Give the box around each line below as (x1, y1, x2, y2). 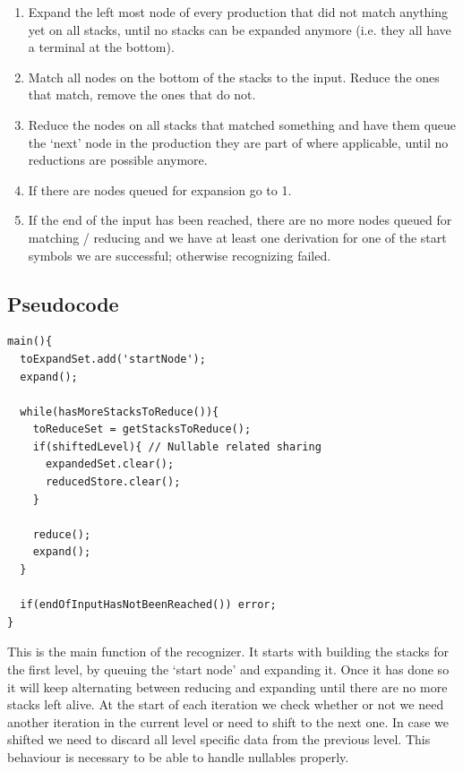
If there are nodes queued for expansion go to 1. (28, 180, 292, 199)
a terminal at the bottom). (28, 38, 175, 56)
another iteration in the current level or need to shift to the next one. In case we (7, 712, 450, 731)
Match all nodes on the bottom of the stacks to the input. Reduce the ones (28, 67, 440, 86)
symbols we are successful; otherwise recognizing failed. (28, 245, 331, 264)
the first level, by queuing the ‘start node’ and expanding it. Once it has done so (7, 660, 450, 679)
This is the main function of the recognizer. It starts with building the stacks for (7, 642, 449, 661)
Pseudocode (7, 289, 119, 317)
